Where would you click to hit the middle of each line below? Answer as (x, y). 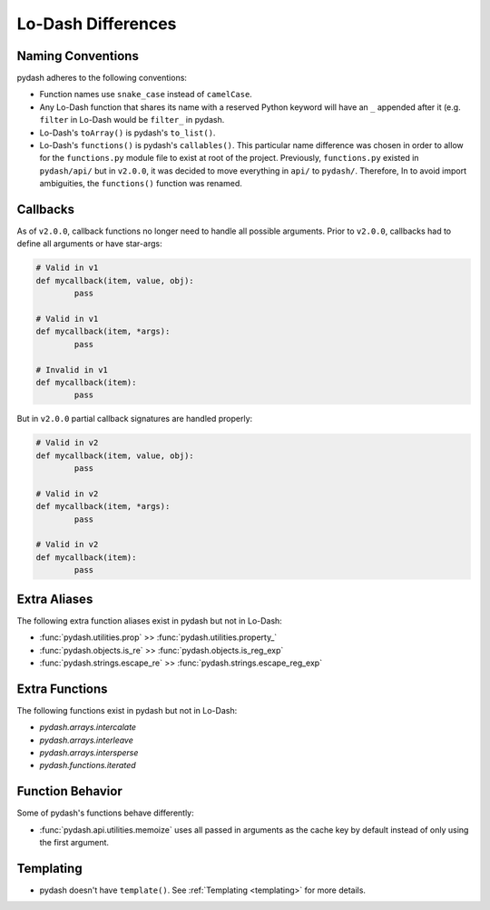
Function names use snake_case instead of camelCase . (146, 95)
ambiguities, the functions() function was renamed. (141, 184)
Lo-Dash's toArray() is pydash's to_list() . (127, 133)
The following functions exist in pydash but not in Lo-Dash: (127, 710)
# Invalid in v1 (72, 370)
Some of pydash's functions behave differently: (105, 813)
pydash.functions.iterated (88, 765)
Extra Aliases (55, 599)
